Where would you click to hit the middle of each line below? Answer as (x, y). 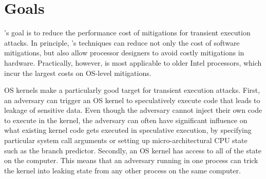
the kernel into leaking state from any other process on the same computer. (122, 170)
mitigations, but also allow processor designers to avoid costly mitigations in (124, 53)
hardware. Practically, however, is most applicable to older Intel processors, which (133, 62)
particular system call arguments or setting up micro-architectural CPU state (126, 140)
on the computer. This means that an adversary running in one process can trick (131, 160)
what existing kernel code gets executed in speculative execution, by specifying (128, 130)
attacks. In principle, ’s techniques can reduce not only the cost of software (122, 42)
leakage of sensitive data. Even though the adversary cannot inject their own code (133, 110)
